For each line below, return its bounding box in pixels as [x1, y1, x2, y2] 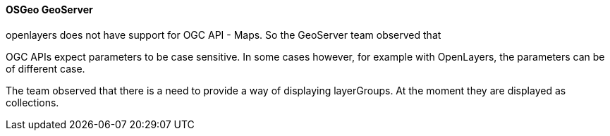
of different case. [6, 62, 85, 75]
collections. [6, 96, 59, 109]
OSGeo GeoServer [6, 4, 93, 16]
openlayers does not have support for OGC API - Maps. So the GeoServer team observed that [6, 28, 441, 41]
